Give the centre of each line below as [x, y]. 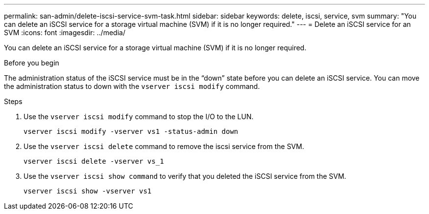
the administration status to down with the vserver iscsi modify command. [132, 86]
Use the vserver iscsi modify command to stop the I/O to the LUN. [139, 117]
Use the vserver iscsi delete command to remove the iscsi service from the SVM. [164, 146]
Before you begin [32, 63]
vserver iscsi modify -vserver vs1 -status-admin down [131, 131]
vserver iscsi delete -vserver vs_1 [94, 161]
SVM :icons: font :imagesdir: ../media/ [65, 32]
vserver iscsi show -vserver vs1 [88, 191]
